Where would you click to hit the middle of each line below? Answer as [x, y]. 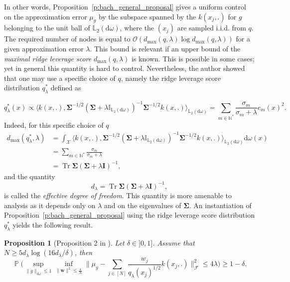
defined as [66, 88]
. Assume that [174, 242]
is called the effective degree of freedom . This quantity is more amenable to [118, 195]
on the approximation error [46, 16]
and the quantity [30, 176]
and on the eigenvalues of [143, 205]
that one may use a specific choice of [60, 78]
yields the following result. [53, 224]
